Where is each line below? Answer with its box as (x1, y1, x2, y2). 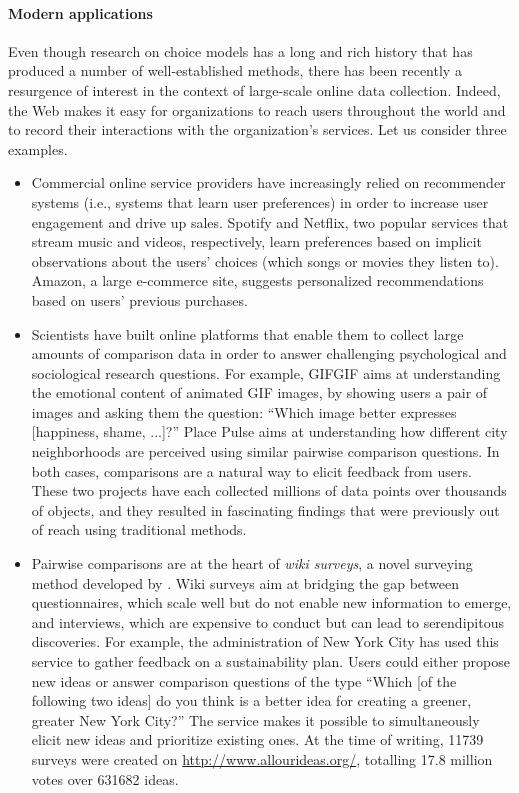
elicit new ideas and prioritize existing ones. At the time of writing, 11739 (31, 729, 484, 750)
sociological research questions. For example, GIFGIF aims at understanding (31, 362, 501, 383)
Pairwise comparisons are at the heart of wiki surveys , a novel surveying (31, 553, 473, 574)
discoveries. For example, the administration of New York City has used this (31, 631, 499, 652)
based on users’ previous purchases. (31, 289, 248, 310)
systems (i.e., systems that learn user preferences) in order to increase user (31, 191, 489, 212)
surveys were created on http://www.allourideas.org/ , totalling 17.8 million (31, 748, 493, 769)
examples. (8, 138, 68, 159)
